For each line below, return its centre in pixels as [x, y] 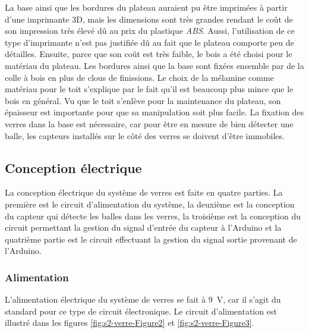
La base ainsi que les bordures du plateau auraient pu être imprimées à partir [146, 7]
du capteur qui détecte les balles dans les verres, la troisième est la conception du [153, 216]
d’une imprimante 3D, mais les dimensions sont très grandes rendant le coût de [149, 19]
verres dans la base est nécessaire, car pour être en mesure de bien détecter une [149, 123]
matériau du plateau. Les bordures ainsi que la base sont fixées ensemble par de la [154, 65]
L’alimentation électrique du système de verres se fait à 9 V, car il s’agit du [143, 299]
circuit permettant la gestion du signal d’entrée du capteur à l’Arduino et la [143, 227]
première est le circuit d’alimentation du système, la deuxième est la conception [150, 204]
